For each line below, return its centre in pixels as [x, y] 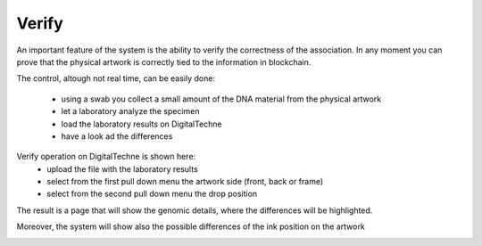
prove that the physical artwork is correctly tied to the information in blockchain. [164, 61]
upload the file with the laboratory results [122, 168]
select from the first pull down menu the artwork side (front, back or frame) [185, 182]
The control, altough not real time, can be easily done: [116, 78]
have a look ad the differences [117, 136]
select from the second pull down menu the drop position [152, 194]
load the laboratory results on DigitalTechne [141, 124]
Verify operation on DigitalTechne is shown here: [106, 157]
